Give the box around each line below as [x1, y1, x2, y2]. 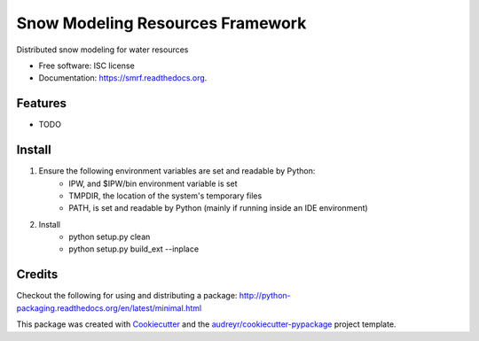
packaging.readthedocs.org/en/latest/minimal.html [16, 302, 202, 314]
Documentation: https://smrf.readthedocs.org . [38, 73, 208, 83]
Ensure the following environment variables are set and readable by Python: [38, 166, 316, 176]
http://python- [239, 291, 292, 301]
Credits [16, 267, 59, 283]
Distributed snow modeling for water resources [16, 44, 189, 55]
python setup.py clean [68, 231, 151, 243]
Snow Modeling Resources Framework [16, 13, 307, 33]
